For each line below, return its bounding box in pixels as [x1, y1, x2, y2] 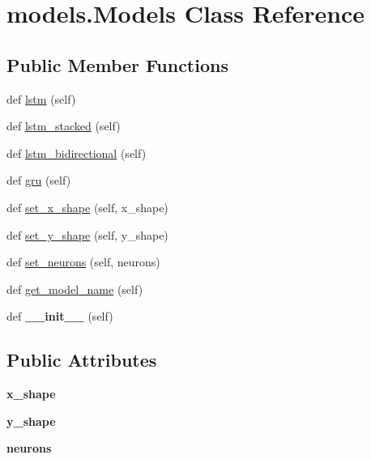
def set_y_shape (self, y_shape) [6, 226, 168, 243]
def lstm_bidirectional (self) [6, 144, 147, 161]
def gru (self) [6, 172, 71, 189]
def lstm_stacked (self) [6, 117, 121, 134]
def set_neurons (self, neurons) [6, 253, 160, 270]
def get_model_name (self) [6, 280, 143, 297]
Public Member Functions [6, 52, 228, 77]
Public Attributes [6, 347, 157, 372]
